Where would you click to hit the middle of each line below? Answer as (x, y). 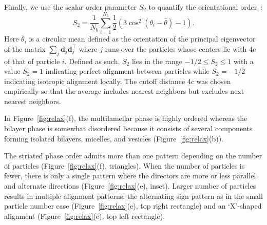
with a (243, 61)
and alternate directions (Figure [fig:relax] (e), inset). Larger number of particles (130, 186)
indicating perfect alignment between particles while (127, 71)
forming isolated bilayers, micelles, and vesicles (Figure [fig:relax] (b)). (114, 138)
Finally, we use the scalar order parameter (70, 7)
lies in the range (157, 61)
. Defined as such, (92, 61)
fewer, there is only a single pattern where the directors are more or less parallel (130, 176)
